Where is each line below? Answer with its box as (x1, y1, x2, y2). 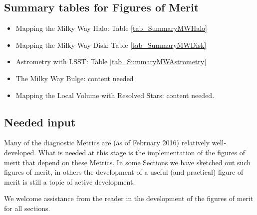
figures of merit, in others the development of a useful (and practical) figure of (4, 167, 244, 177)
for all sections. (4, 203, 50, 213)
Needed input (4, 114, 76, 129)
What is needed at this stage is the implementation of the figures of (38, 147, 246, 157)
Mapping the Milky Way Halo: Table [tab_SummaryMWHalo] (15, 23, 207, 33)
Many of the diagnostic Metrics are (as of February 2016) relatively (4, 137, 210, 148)
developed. (4, 147, 36, 157)
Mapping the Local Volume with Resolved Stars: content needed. (15, 90, 215, 100)
